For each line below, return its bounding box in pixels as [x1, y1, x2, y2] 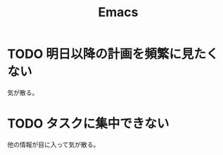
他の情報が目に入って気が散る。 [7, 140, 100, 149]
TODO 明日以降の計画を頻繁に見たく [7, 46, 219, 62]
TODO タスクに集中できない [7, 116, 170, 132]
